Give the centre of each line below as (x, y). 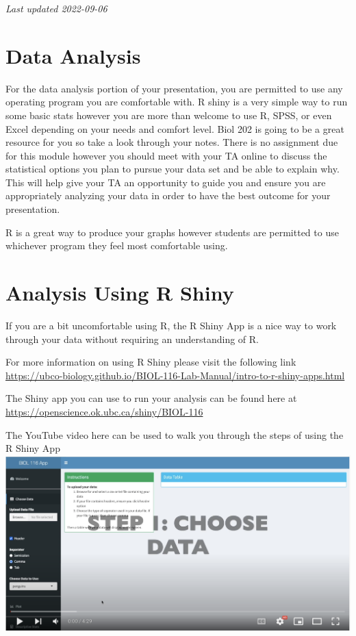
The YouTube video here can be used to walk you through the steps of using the (175, 434)
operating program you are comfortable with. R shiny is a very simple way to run (177, 102)
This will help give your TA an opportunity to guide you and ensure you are (166, 182)
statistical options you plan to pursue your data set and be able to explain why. (173, 169)
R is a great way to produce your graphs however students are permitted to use (172, 232)
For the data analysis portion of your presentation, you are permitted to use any (174, 88)
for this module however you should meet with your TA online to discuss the (166, 155)
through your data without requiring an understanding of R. (132, 339)
